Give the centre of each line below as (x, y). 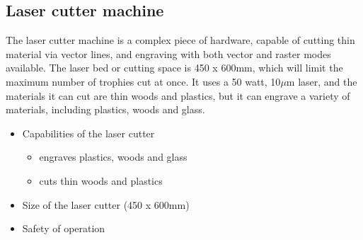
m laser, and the (322, 81)
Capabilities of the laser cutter (88, 133)
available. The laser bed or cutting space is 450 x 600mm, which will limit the (174, 68)
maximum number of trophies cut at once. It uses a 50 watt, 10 (143, 81)
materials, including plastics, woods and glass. (105, 109)
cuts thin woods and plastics (101, 180)
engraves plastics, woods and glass (113, 157)
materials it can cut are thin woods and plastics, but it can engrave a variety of (178, 95)
